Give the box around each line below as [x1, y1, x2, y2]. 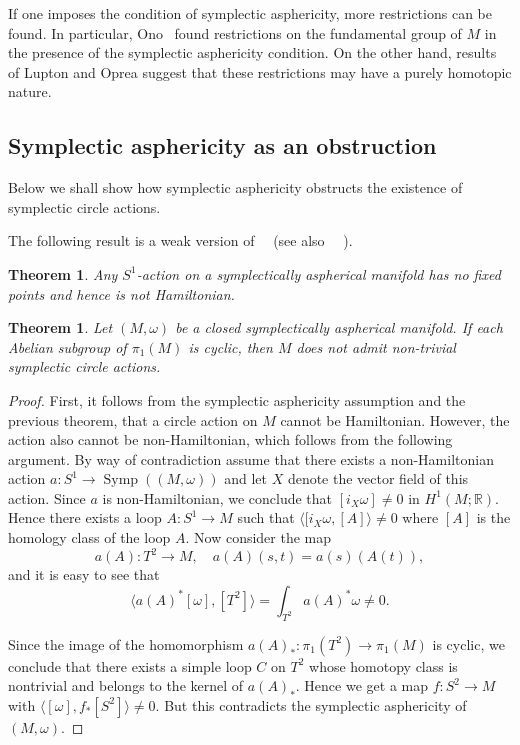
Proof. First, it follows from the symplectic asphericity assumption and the [8, 389, 466, 410]
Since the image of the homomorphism [8, 633, 244, 654]
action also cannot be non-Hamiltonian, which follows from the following [8, 429, 453, 450]
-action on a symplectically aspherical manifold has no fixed [136, 263, 501, 284]
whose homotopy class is [309, 655, 458, 676]
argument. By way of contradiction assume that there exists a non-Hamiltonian [8, 448, 494, 469]
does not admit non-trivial [296, 336, 456, 357]
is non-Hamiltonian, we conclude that [102, 487, 333, 508]
